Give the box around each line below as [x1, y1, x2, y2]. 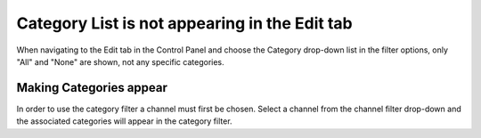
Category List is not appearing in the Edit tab [16, 13, 353, 33]
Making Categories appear [16, 80, 168, 95]
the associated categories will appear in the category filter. [16, 116, 232, 126]
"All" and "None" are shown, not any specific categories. [16, 56, 224, 67]
